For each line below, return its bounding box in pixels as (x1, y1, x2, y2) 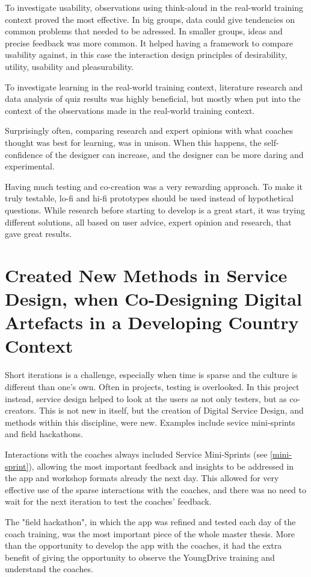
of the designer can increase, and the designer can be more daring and (45, 148, 304, 160)
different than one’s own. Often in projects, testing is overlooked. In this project (5, 380, 300, 393)
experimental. (5, 160, 55, 172)
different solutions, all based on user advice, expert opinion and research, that (5, 215, 292, 228)
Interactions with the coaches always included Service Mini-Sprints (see (5, 447, 268, 460)
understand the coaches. (5, 563, 93, 575)
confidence (5, 148, 43, 160)
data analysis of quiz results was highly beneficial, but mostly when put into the (5, 92, 301, 105)
